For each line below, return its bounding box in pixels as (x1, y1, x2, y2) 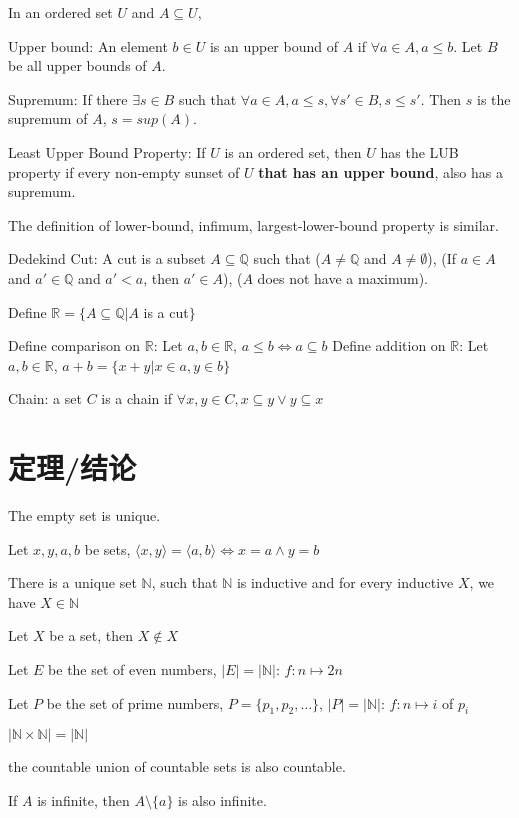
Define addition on (332, 335, 446, 356)
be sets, (84, 538, 131, 559)
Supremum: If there (8, 88, 128, 109)
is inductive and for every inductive (236, 572, 454, 593)
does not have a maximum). (257, 267, 428, 288)
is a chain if (101, 388, 173, 409)
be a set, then (49, 625, 134, 646)
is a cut (143, 301, 189, 322)
